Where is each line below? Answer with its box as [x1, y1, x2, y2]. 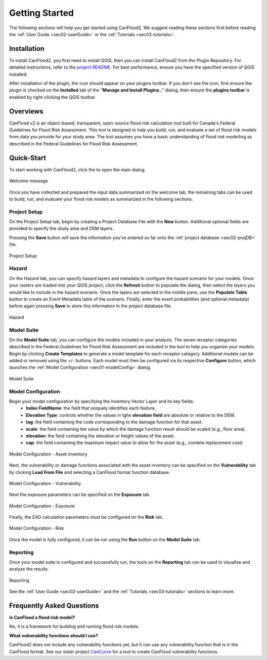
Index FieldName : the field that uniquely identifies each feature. [26, 405, 156, 411]
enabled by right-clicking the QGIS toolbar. [9, 94, 96, 100]
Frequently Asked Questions [9, 601, 99, 610]
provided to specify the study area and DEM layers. [9, 225, 114, 232]
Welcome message [9, 178, 48, 184]
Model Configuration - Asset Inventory [9, 451, 88, 457]
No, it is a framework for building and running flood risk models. [9, 623, 139, 629]
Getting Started [9, 7, 74, 18]
